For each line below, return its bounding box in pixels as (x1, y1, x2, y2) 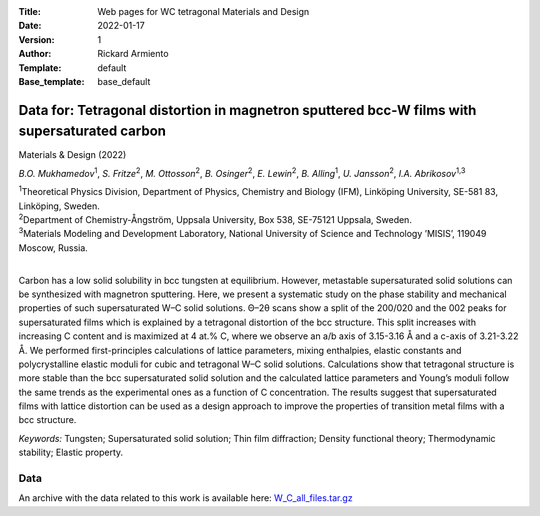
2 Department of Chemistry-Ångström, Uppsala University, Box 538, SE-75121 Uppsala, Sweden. (18, 212, 412, 226)
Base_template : (18, 75, 85, 87)
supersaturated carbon (18, 123, 167, 140)
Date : (18, 20, 42, 32)
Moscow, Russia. (18, 241, 89, 254)
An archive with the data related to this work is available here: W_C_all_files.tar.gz (18, 492, 354, 504)
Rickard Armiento (97, 48, 169, 60)
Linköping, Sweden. (18, 200, 100, 212)
